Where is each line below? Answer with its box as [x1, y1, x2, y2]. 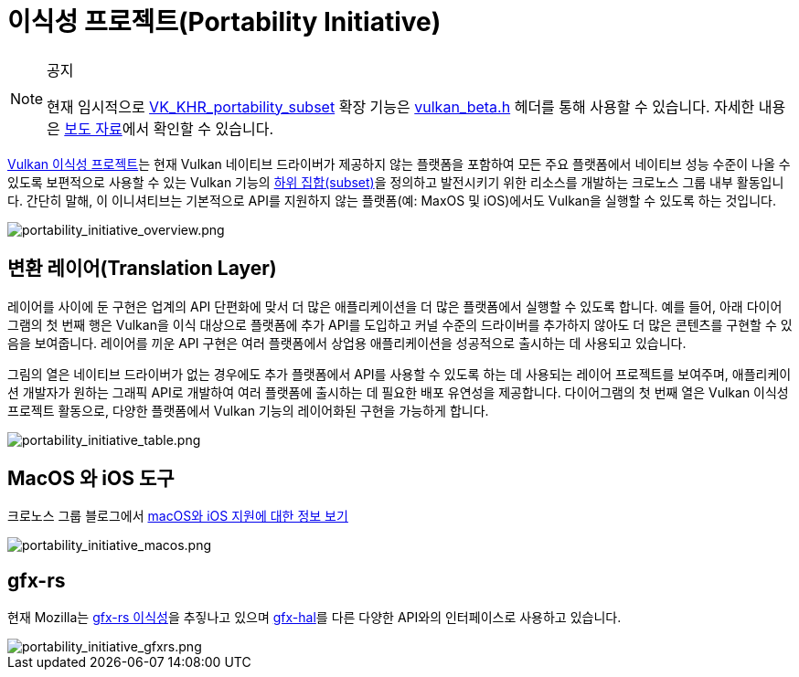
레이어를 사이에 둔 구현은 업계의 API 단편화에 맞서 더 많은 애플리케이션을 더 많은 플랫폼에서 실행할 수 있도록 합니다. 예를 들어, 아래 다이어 [7, 298, 783, 314]
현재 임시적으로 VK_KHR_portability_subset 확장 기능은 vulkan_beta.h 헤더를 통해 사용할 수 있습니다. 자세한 [47, 97, 755, 116]
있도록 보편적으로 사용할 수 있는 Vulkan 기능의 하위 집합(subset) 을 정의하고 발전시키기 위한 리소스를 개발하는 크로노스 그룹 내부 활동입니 [7, 174, 784, 190]
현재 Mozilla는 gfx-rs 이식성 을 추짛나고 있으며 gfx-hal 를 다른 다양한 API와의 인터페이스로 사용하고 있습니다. [7, 609, 622, 626]
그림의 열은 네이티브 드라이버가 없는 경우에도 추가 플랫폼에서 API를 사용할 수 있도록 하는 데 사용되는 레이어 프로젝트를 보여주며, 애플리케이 [7, 365, 792, 382]
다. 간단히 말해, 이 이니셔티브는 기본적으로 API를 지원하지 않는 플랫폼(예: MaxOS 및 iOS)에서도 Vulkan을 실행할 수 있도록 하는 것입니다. [7, 192, 776, 208]
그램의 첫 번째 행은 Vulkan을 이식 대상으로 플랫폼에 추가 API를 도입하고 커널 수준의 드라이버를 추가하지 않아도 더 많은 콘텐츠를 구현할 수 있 [7, 316, 793, 333]
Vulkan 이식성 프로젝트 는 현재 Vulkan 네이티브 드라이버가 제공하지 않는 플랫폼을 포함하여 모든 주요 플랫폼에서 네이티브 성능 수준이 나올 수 [7, 155, 791, 172]
